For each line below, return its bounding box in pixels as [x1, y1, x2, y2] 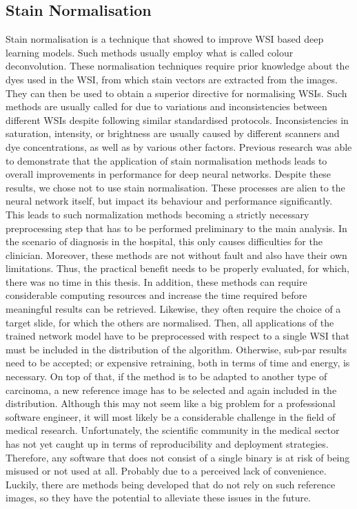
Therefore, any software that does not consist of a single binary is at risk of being [6, 450, 350, 464]
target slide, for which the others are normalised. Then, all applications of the [6, 315, 334, 329]
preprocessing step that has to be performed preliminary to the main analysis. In [6, 220, 347, 235]
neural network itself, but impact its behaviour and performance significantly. [6, 194, 333, 208]
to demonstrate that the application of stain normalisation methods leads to [6, 153, 327, 167]
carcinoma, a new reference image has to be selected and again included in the [6, 382, 337, 397]
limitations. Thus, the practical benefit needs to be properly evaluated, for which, [6, 261, 349, 276]
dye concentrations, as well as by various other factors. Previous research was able [6, 139, 352, 154]
